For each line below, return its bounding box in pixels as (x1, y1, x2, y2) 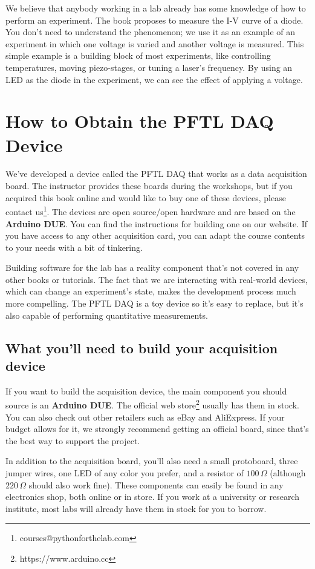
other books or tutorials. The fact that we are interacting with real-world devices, (5, 273, 308, 285)
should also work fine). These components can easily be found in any (28, 478, 284, 491)
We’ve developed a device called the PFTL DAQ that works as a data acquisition (5, 167, 307, 180)
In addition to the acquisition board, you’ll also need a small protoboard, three (5, 454, 298, 467)
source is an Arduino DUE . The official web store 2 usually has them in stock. (5, 397, 299, 411)
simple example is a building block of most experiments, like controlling (5, 49, 271, 62)
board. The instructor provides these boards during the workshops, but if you (5, 179, 293, 192)
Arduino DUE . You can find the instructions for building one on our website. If (5, 217, 308, 230)
